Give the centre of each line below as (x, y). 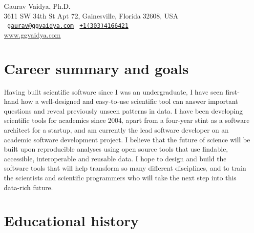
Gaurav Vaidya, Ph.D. (37, 6)
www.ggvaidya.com (32, 34)
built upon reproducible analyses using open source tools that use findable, (116, 149)
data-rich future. (29, 187)
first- (233, 91)
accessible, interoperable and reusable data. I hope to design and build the (115, 158)
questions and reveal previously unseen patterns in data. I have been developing (123, 110)
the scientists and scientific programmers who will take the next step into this (120, 177)
